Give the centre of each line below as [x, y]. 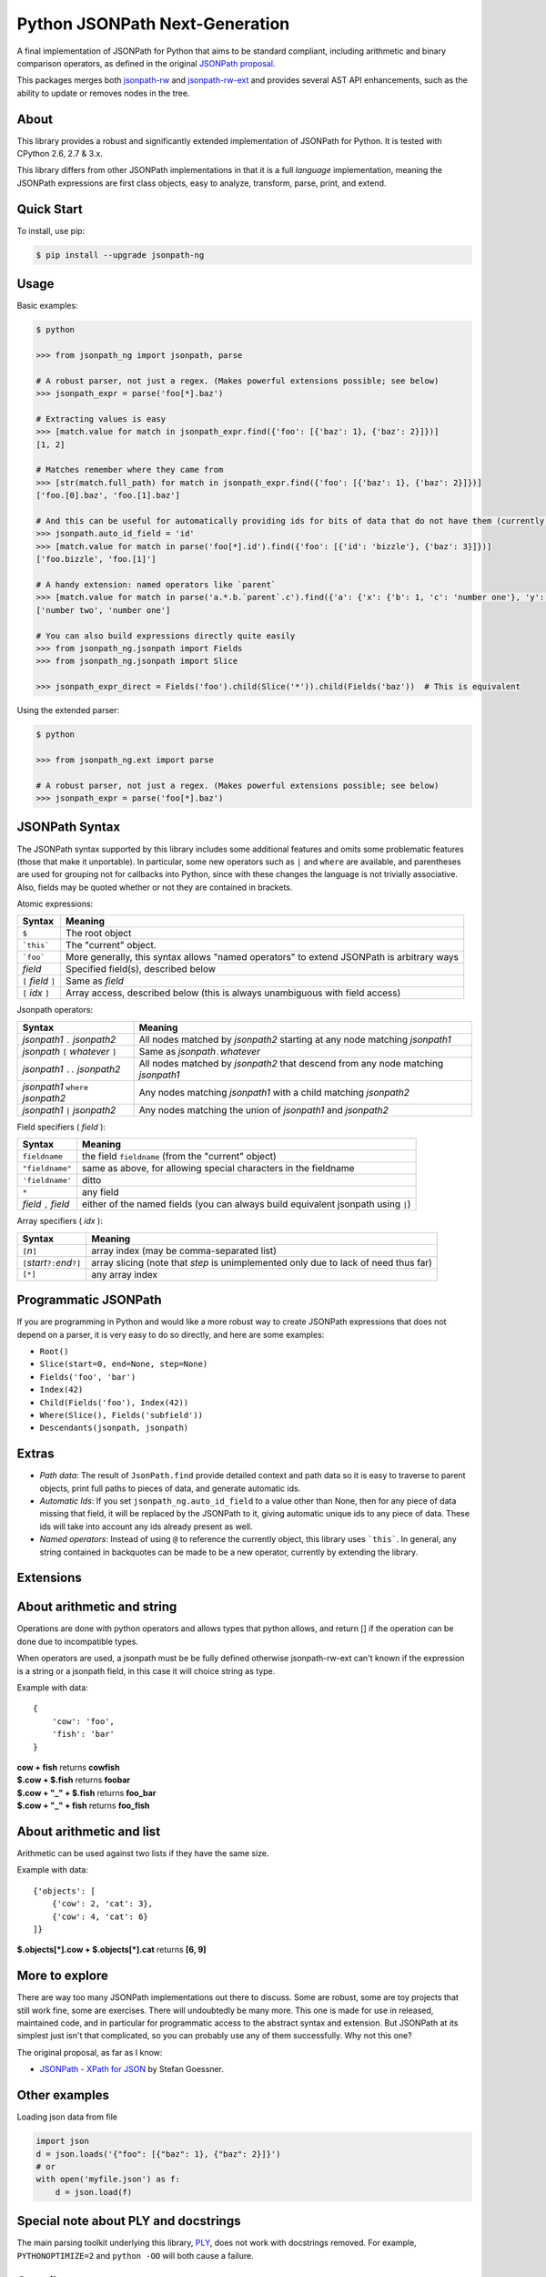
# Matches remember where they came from [130, 470]
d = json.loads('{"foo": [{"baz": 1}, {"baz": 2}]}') [158, 2154]
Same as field [95, 981]
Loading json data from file [67, 2117]
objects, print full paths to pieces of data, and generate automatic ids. [170, 1488]
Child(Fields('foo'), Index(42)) [114, 1402]
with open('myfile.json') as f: [108, 2180]
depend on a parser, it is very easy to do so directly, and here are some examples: [171, 1334]
